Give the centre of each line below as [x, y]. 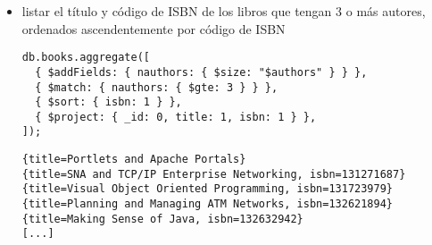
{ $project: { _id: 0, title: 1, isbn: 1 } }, [176, 117]
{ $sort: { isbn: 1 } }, [108, 102]
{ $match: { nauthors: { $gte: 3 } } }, [157, 87]
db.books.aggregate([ [86, 58]
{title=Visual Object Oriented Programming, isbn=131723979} [208, 189]
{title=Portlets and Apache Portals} [134, 160]
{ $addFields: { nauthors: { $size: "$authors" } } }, [201, 72]
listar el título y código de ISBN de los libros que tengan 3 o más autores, [224, 11]
